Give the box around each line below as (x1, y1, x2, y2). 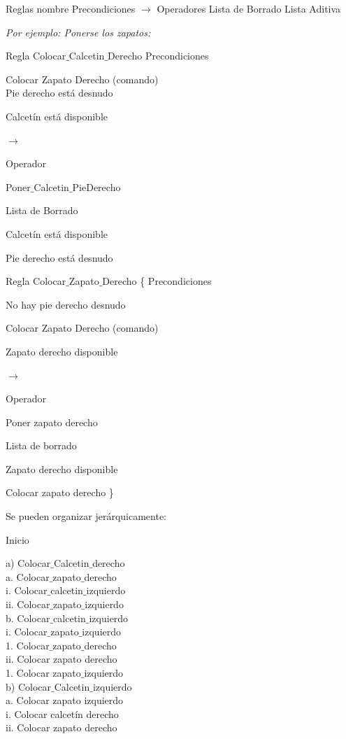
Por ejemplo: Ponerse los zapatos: (6, 24, 151, 39)
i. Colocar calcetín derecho (6, 706, 119, 721)
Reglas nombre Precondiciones (6, 1, 136, 15)
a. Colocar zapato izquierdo (6, 693, 124, 708)
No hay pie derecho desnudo (6, 297, 126, 311)
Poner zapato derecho (6, 414, 98, 429)
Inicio (6, 532, 29, 547)
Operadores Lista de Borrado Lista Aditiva (157, 1, 341, 15)
